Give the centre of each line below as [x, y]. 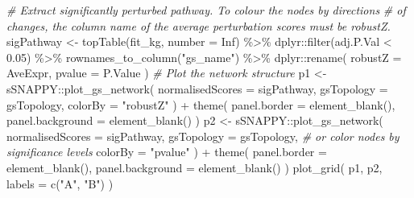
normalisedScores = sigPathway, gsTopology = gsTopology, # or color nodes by [203, 136]
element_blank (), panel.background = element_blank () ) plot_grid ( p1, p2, [195, 167]
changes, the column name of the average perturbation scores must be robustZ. [199, 25]
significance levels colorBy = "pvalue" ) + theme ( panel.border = [167, 152]
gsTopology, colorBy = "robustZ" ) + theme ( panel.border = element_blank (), [201, 104]
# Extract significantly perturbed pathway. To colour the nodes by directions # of [206, 10]
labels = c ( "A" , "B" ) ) [60, 183]
